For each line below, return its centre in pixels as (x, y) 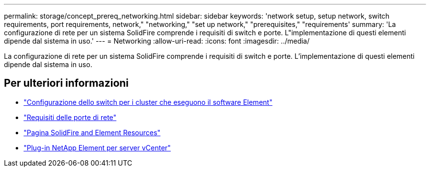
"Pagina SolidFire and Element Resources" (92, 132)
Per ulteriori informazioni (67, 83)
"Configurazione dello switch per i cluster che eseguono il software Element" (148, 102)
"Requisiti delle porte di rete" (70, 117)
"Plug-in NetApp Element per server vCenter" (97, 147)
